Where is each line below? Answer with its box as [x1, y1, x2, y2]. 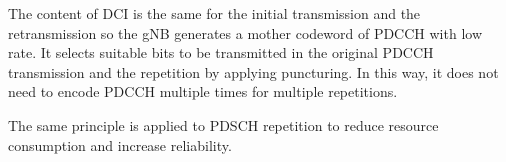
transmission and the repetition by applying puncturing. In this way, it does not [8, 61, 499, 82]
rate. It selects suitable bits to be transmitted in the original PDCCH [8, 42, 434, 63]
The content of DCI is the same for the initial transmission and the [8, 3, 421, 23]
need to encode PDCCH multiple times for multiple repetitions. [8, 81, 398, 102]
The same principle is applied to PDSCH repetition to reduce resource [8, 114, 439, 135]
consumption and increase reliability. [8, 134, 232, 155]
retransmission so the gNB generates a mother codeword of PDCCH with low [8, 22, 482, 43]
